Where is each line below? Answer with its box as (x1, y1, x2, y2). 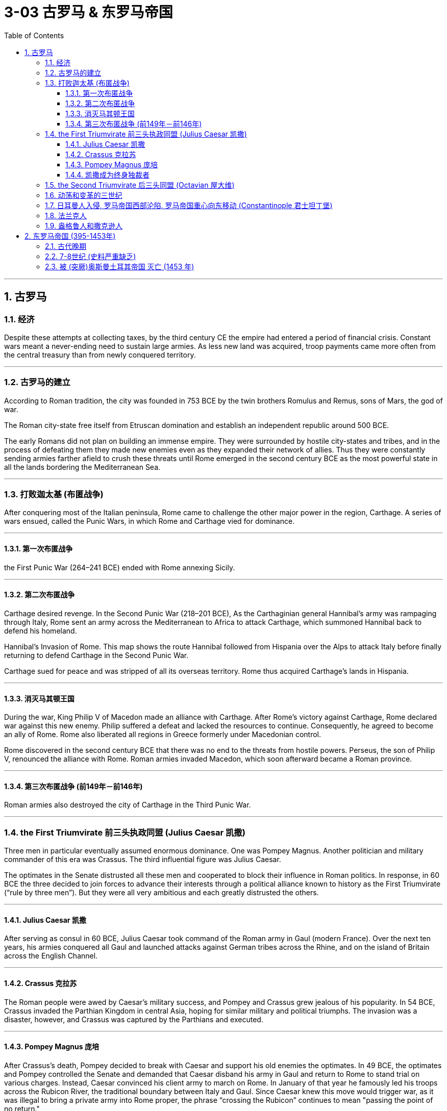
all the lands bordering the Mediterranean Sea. (4, 462, 161, 471)
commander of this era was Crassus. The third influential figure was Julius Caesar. (4, 855, 281, 864)
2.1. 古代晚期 (45, 241, 87, 250)
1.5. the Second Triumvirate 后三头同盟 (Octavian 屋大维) (45, 180, 235, 189)
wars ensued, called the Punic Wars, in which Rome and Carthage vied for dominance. (4, 517, 295, 526)
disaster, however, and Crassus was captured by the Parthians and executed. (4, 1015, 263, 1024)
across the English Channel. (4, 951, 98, 961)
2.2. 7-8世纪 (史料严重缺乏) (45, 251, 136, 261)
